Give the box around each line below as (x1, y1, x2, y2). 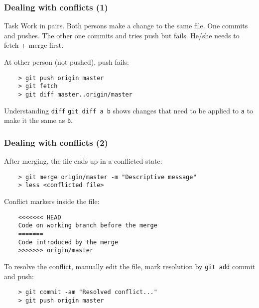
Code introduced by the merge (18, 238, 119, 246)
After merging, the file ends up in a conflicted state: (4, 156, 162, 166)
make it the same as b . (4, 115, 73, 125)
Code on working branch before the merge (18, 222, 157, 229)
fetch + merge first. (4, 40, 64, 50)
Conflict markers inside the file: (4, 196, 100, 206)
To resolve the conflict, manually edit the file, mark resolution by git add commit (4, 261, 255, 271)
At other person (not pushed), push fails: (4, 57, 129, 67)
